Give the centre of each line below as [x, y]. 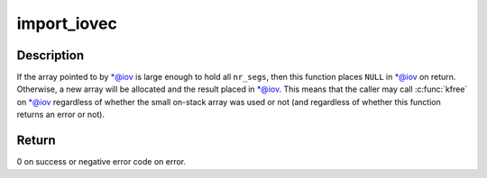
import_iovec [67, 23]
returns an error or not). [61, 115]
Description [51, 55]
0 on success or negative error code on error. [101, 162]
